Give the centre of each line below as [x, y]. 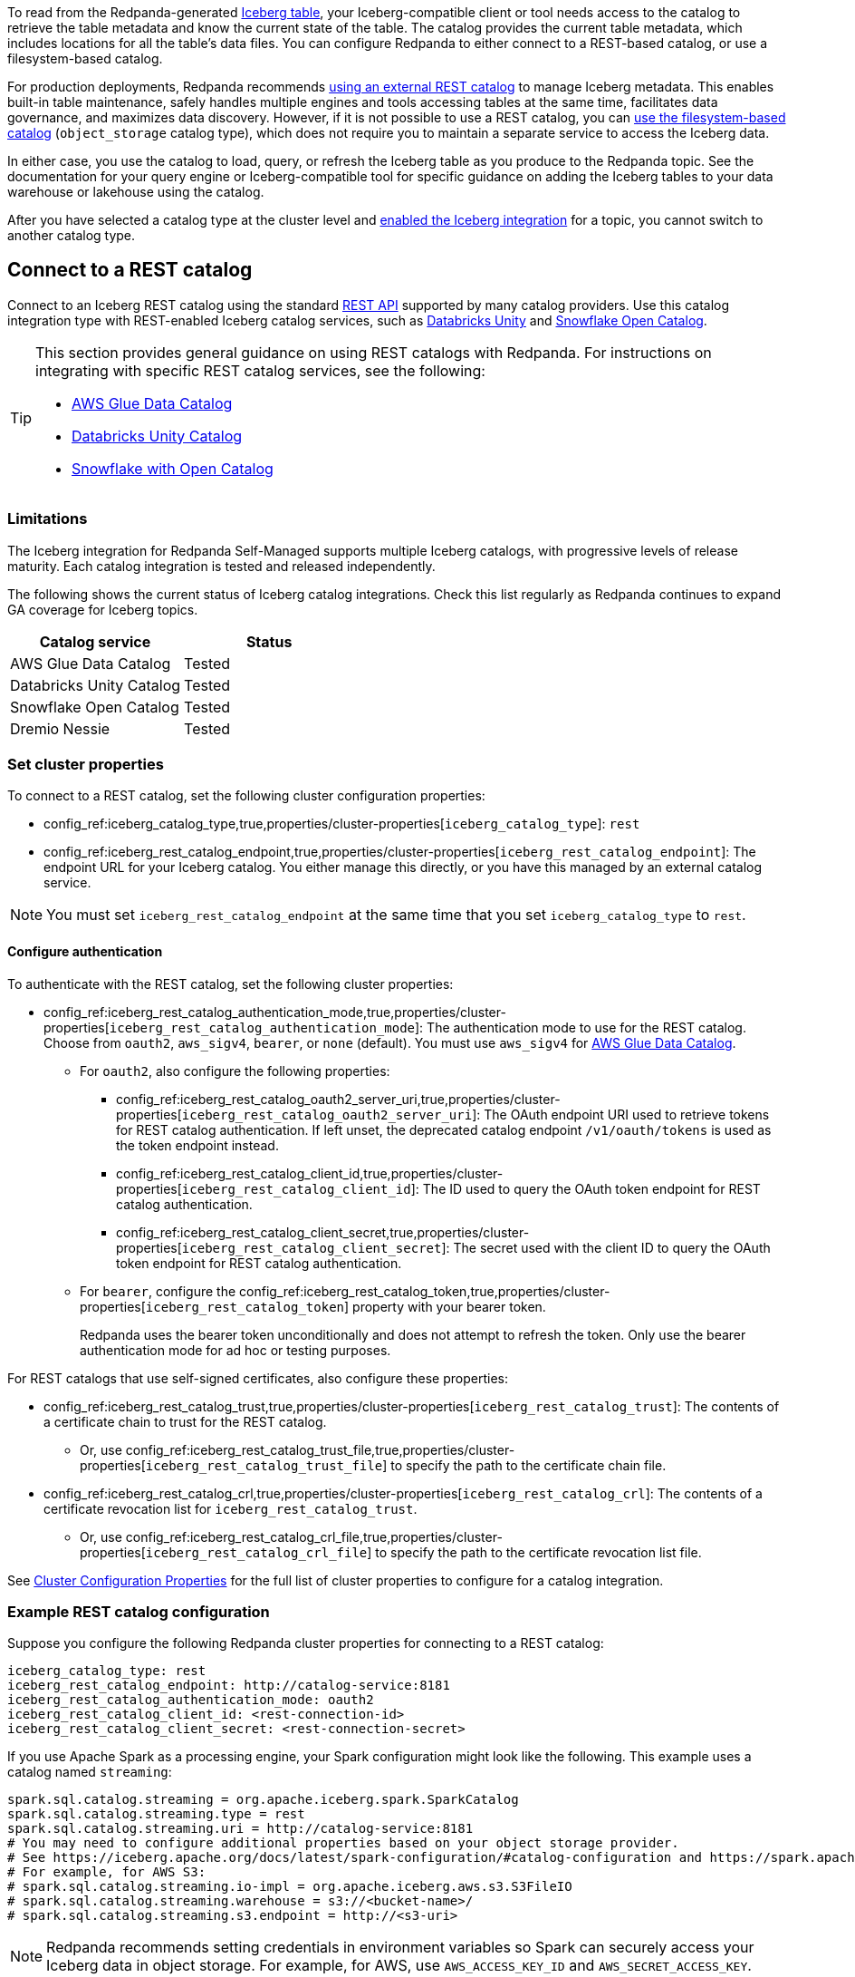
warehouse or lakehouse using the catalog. [136, 192]
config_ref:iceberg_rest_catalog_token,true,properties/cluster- [425, 1291]
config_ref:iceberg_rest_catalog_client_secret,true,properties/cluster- [323, 1232]
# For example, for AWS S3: [107, 1872]
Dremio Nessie [60, 728]
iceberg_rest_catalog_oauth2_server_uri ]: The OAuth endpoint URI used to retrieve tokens [476, 1114]
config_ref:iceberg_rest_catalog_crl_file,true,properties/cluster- [314, 1536]
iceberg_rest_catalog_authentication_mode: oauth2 [191, 1700]
